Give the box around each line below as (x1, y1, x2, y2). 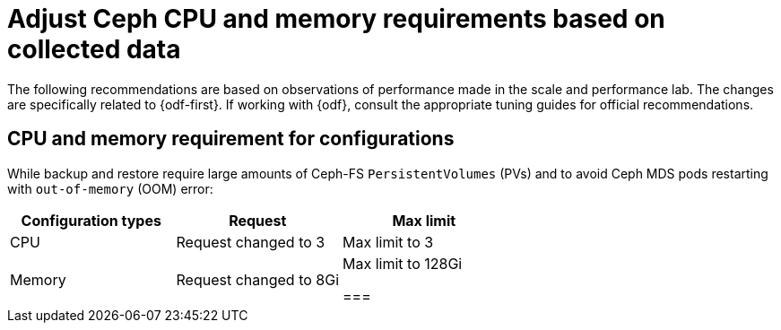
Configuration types (21, 211, 161, 230)
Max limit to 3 (343, 232, 434, 251)
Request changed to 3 (176, 232, 325, 251)
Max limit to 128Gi (343, 254, 463, 273)
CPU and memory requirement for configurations (7, 127, 455, 151)
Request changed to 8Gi (176, 270, 340, 289)
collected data (7, 34, 181, 65)
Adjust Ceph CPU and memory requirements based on (7, 4, 665, 34)
